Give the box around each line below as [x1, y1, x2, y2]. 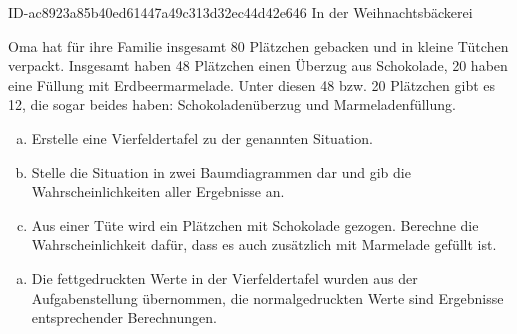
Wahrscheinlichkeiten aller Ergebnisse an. [31, 181, 285, 202]
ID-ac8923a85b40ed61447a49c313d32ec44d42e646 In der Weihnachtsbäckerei [8, 2, 473, 22]
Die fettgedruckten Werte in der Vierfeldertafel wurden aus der [31, 267, 418, 288]
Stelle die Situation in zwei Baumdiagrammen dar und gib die [31, 161, 411, 182]
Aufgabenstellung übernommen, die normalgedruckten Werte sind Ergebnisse [31, 287, 504, 308]
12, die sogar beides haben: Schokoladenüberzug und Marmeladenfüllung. [8, 94, 456, 115]
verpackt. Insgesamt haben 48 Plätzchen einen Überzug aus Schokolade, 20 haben [8, 55, 508, 76]
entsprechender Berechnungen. [31, 307, 217, 328]
